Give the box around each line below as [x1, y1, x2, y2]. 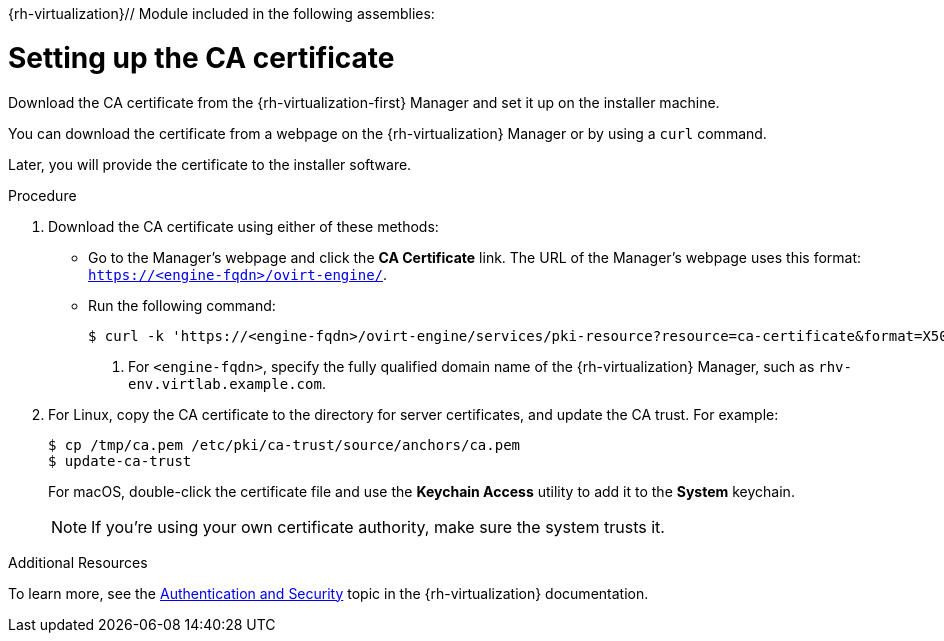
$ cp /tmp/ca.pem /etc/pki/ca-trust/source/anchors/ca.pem [48, 436, 521, 453]
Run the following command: [88, 296, 276, 314]
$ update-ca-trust [48, 452, 192, 469]
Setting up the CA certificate [8, 40, 395, 75]
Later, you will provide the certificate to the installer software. [8, 155, 412, 173]
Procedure [8, 186, 77, 204]
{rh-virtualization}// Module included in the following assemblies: [8, 5, 435, 22]
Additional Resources [8, 553, 148, 571]
